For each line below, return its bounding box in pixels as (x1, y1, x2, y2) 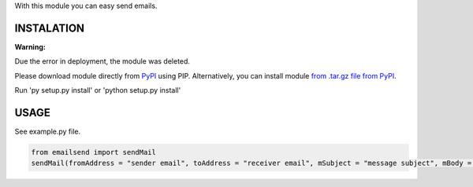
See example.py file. (14, 126, 81, 136)
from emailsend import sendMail (31, 148, 157, 156)
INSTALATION (14, 21, 85, 35)
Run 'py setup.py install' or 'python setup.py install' (14, 86, 181, 95)
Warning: (14, 42, 47, 51)
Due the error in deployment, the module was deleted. (14, 57, 191, 66)
